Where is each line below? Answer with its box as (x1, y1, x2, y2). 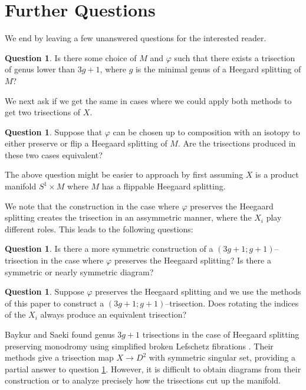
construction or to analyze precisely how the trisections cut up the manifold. (5, 374, 281, 386)
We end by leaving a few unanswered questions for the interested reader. (5, 32, 266, 44)
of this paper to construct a (5, 296, 104, 309)
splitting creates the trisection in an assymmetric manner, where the (5, 211, 252, 224)
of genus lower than (5, 63, 75, 75)
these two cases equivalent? (5, 148, 103, 161)
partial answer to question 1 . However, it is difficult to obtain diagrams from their (5, 362, 301, 375)
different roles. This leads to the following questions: (5, 222, 193, 235)
